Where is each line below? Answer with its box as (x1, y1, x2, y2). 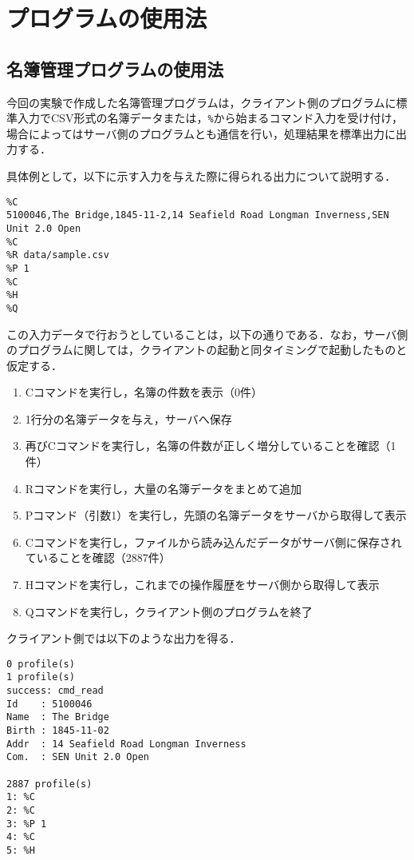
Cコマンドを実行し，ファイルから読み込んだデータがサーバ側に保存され (25, 533, 402, 550)
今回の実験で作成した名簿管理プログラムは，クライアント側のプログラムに (6, 94, 396, 110)
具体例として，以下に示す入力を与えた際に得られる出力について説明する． (6, 168, 396, 185)
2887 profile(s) (6, 778, 93, 790)
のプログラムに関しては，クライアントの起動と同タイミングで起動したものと (6, 341, 408, 358)
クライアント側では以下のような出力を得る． (6, 630, 241, 647)
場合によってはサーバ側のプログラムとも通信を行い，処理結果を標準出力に (6, 125, 396, 141)
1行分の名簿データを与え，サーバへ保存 (25, 410, 232, 427)
